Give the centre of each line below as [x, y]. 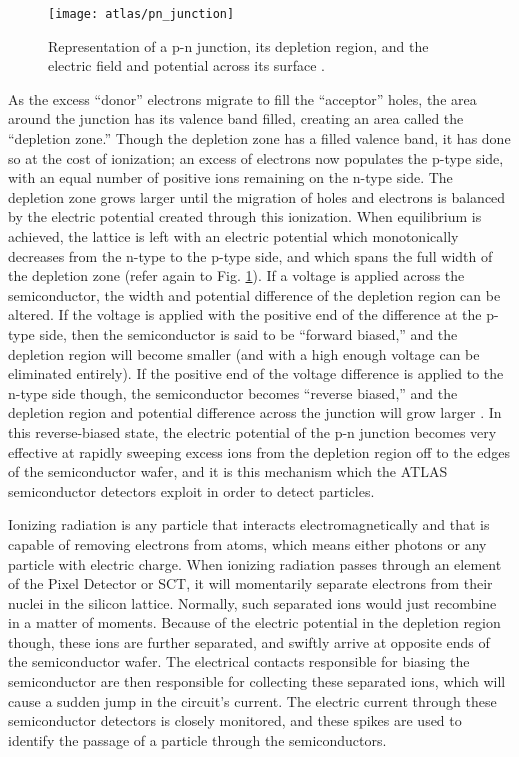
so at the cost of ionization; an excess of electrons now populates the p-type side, [256, 157]
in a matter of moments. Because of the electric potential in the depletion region [254, 622]
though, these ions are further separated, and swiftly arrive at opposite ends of [249, 641]
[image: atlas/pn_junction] [141, 14]
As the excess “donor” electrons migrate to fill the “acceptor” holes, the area [242, 98]
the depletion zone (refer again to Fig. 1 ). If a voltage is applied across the [236, 275]
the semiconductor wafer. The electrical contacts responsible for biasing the [239, 661]
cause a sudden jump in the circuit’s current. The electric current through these [252, 700]
